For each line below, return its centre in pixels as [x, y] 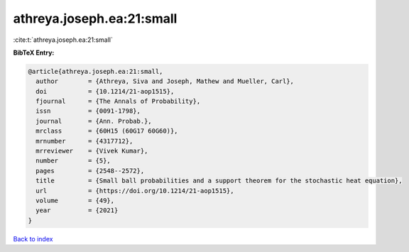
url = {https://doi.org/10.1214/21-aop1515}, [135, 191]
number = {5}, [73, 161]
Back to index [33, 239]
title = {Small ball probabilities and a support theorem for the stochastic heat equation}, [219, 181]
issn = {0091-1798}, [88, 111]
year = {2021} [77, 210]
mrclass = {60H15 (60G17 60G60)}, [107, 131]
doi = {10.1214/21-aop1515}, [105, 91]
